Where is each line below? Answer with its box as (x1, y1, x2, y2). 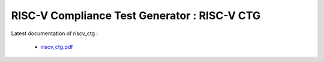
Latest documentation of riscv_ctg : (11, 30, 98, 37)
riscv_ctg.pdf (41, 43, 73, 50)
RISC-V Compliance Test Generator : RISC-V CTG (11, 9, 261, 22)
